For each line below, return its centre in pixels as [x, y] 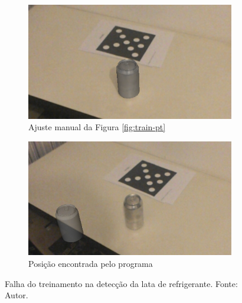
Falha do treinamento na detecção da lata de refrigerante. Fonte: [121, 283]
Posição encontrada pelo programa [91, 264]
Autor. [17, 295]
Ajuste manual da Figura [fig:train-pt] [97, 127]
